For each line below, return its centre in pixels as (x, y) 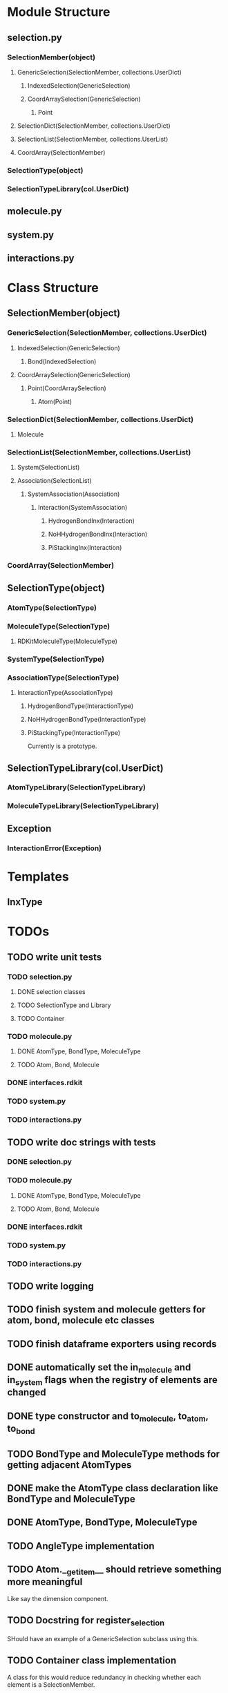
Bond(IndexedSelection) (62, 361)
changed (27, 1393)
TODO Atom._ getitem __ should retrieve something (115, 1570)
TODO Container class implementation (92, 1661)
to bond (21, 1430)
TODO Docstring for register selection (86, 1621)
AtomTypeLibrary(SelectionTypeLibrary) (77, 787)
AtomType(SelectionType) (52, 607)
